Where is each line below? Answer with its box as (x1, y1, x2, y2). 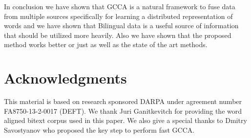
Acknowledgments (4, 68, 127, 88)
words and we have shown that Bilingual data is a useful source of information (4, 20, 239, 31)
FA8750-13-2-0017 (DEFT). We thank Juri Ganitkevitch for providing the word (4, 105, 242, 116)
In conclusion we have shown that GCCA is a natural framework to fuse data (4, 1, 235, 11)
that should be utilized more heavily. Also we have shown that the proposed (4, 30, 231, 40)
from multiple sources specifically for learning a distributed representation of (4, 11, 233, 21)
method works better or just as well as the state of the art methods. (4, 39, 208, 50)
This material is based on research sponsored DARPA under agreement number (4, 96, 242, 106)
